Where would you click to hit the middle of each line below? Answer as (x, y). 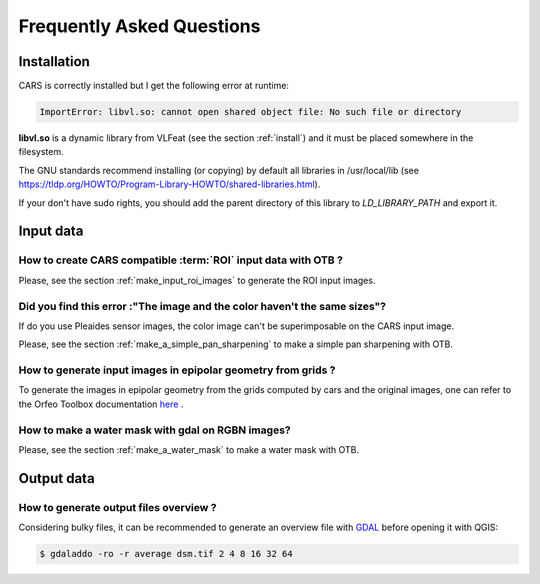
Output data (56, 478)
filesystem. (41, 152)
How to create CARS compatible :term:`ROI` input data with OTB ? (181, 260)
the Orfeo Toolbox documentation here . (101, 404)
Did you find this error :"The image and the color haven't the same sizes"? (202, 306)
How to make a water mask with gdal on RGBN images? (154, 430)
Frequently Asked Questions (139, 26)
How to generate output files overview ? (117, 507)
